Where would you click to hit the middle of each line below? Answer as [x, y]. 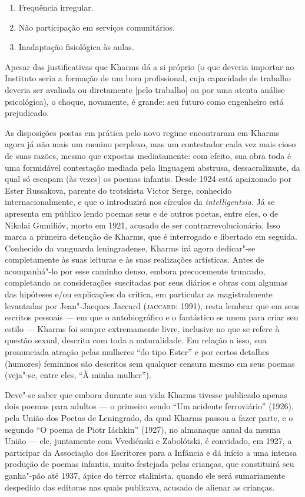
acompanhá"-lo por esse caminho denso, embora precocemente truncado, [135, 271]
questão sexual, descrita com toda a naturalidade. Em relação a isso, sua [136, 340]
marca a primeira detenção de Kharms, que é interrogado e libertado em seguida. [151, 236]
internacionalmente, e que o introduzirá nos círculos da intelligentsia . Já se [140, 202]
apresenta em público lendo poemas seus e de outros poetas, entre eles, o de [142, 213]
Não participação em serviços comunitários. [97, 27]
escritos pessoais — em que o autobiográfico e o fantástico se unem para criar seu [152, 317]
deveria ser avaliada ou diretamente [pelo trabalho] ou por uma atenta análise [145, 89]
